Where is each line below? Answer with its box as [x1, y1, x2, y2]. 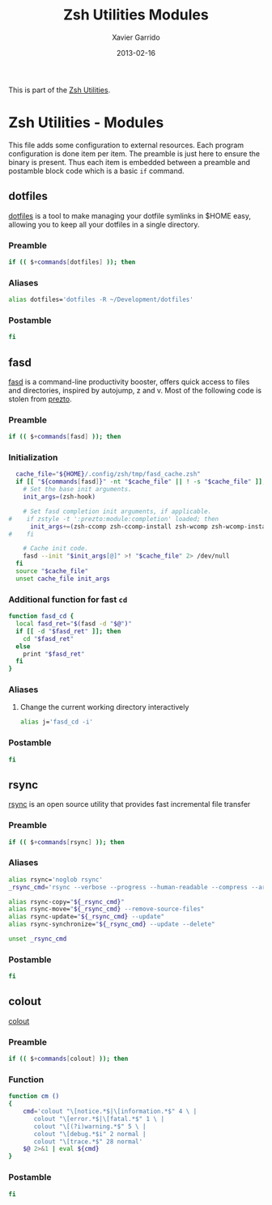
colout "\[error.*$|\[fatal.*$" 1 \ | [33, 1114, 164, 1122]
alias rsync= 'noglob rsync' [8, 876, 104, 884]
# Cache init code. [23, 545, 89, 553]
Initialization [8, 452, 58, 463]
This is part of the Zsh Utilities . [8, 85, 111, 95]
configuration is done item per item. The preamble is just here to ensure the [8, 148, 261, 159]
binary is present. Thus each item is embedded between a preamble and [8, 157, 251, 167]
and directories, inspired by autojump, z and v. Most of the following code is [8, 386, 261, 396]
